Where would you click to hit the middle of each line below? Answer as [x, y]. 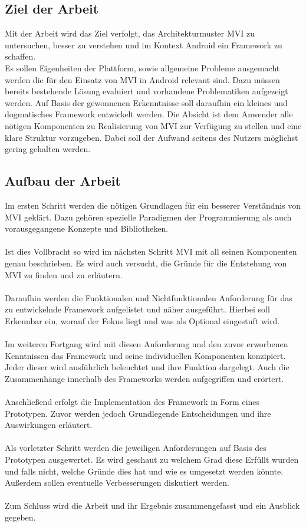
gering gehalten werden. [48, 149]
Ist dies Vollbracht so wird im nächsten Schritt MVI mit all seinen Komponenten [151, 251]
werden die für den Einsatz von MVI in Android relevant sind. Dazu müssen [142, 79]
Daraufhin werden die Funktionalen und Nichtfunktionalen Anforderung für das [149, 297]
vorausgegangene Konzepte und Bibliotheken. [87, 228]
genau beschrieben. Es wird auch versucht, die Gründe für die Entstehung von [146, 263]
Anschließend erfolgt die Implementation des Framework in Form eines [132, 402]
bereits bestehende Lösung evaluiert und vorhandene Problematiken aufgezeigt [147, 91]
